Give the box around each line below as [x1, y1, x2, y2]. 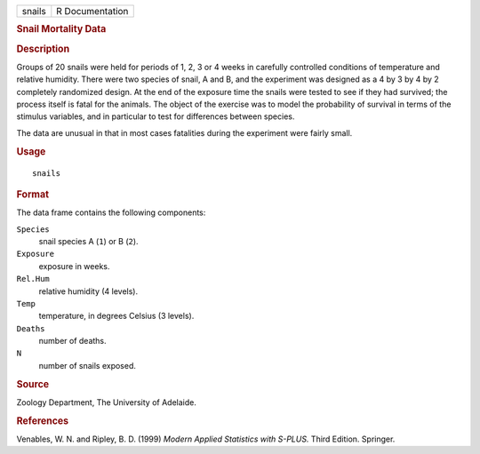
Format [16, 187, 49, 200]
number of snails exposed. [38, 360, 137, 370]
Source [16, 378, 50, 390]
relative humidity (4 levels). [38, 285, 138, 297]
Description [16, 43, 70, 55]
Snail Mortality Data [16, 23, 107, 36]
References [16, 414, 69, 426]
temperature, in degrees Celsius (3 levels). [38, 311, 195, 322]
